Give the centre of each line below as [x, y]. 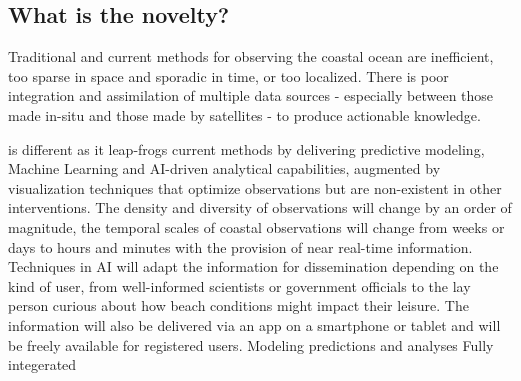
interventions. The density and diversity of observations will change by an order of [260, 207]
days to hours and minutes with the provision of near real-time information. [240, 246]
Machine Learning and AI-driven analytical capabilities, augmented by [224, 168]
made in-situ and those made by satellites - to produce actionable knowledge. [244, 114]
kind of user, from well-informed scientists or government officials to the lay [239, 285]
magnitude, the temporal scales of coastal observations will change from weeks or [256, 226]
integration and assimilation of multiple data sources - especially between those [251, 95]
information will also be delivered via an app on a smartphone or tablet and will [254, 324]
